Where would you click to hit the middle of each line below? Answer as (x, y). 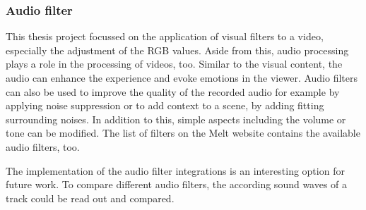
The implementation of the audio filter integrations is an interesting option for (175, 170)
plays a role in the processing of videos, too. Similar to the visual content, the (174, 64)
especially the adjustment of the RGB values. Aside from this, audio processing (177, 50)
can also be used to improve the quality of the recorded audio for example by (173, 91)
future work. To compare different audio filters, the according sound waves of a (177, 184)
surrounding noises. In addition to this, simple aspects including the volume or (176, 119)
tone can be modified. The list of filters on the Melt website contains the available (183, 133)
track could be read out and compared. (90, 198)
